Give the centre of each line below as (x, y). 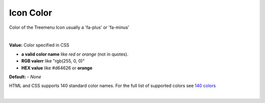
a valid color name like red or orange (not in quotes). (75, 54)
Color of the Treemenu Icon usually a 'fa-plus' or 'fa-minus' (69, 27)
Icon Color (31, 13)
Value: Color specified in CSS (39, 45)
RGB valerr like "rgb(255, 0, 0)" (53, 61)
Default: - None (25, 77)
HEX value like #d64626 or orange (57, 68)
